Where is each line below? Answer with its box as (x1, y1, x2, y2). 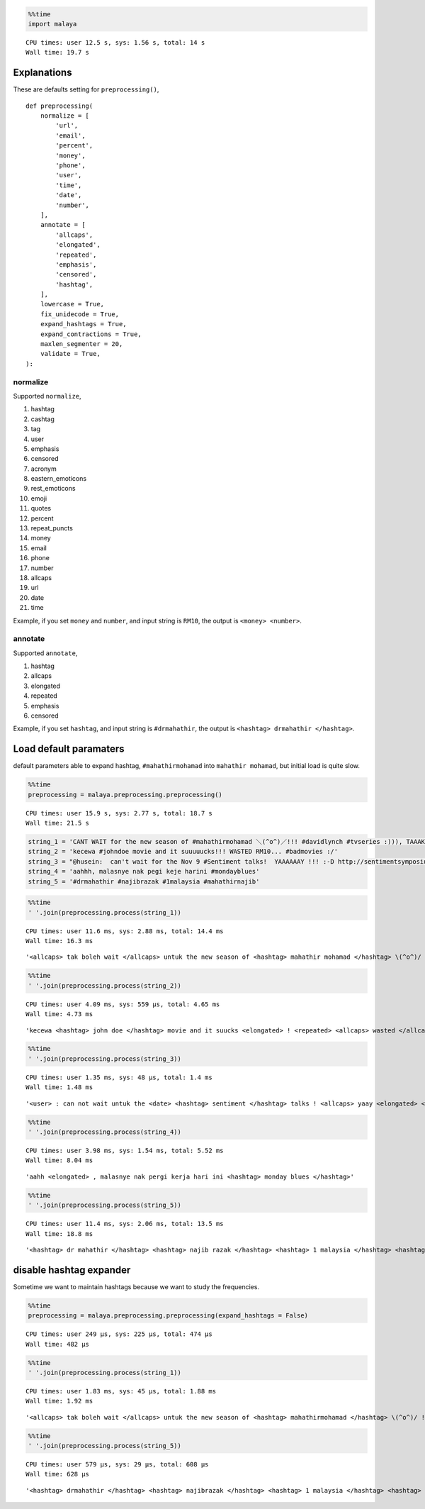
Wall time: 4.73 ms (25, 1010, 93, 1018)
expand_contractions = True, (40, 330, 142, 338)
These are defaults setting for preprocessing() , (13, 85, 159, 94)
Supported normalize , (13, 391, 81, 400)
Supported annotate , (13, 649, 78, 657)
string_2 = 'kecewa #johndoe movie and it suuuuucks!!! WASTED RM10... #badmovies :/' (28, 847, 339, 856)
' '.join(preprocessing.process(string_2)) (28, 981, 182, 989)
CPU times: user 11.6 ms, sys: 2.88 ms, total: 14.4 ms (25, 927, 224, 935)
